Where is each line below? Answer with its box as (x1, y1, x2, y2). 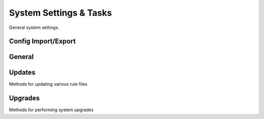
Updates (9, 69, 36, 77)
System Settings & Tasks (9, 7, 112, 18)
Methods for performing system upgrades (9, 107, 94, 113)
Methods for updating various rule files (9, 81, 88, 87)
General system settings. (9, 24, 60, 30)
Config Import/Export (9, 37, 76, 46)
